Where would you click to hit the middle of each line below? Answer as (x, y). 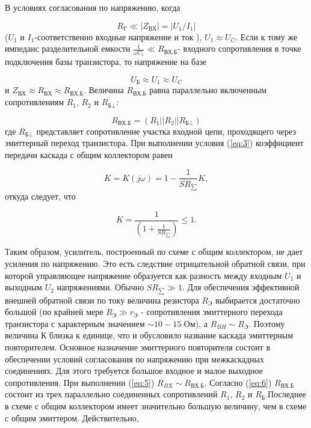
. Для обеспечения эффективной (241, 287)
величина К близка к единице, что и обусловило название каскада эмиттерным (149, 335)
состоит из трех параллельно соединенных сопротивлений (111, 394)
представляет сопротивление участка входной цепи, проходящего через (166, 131)
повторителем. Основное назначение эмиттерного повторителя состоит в (138, 347)
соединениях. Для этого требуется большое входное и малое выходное (134, 371)
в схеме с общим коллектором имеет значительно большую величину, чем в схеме (156, 406)
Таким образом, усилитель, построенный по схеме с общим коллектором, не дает (154, 252)
